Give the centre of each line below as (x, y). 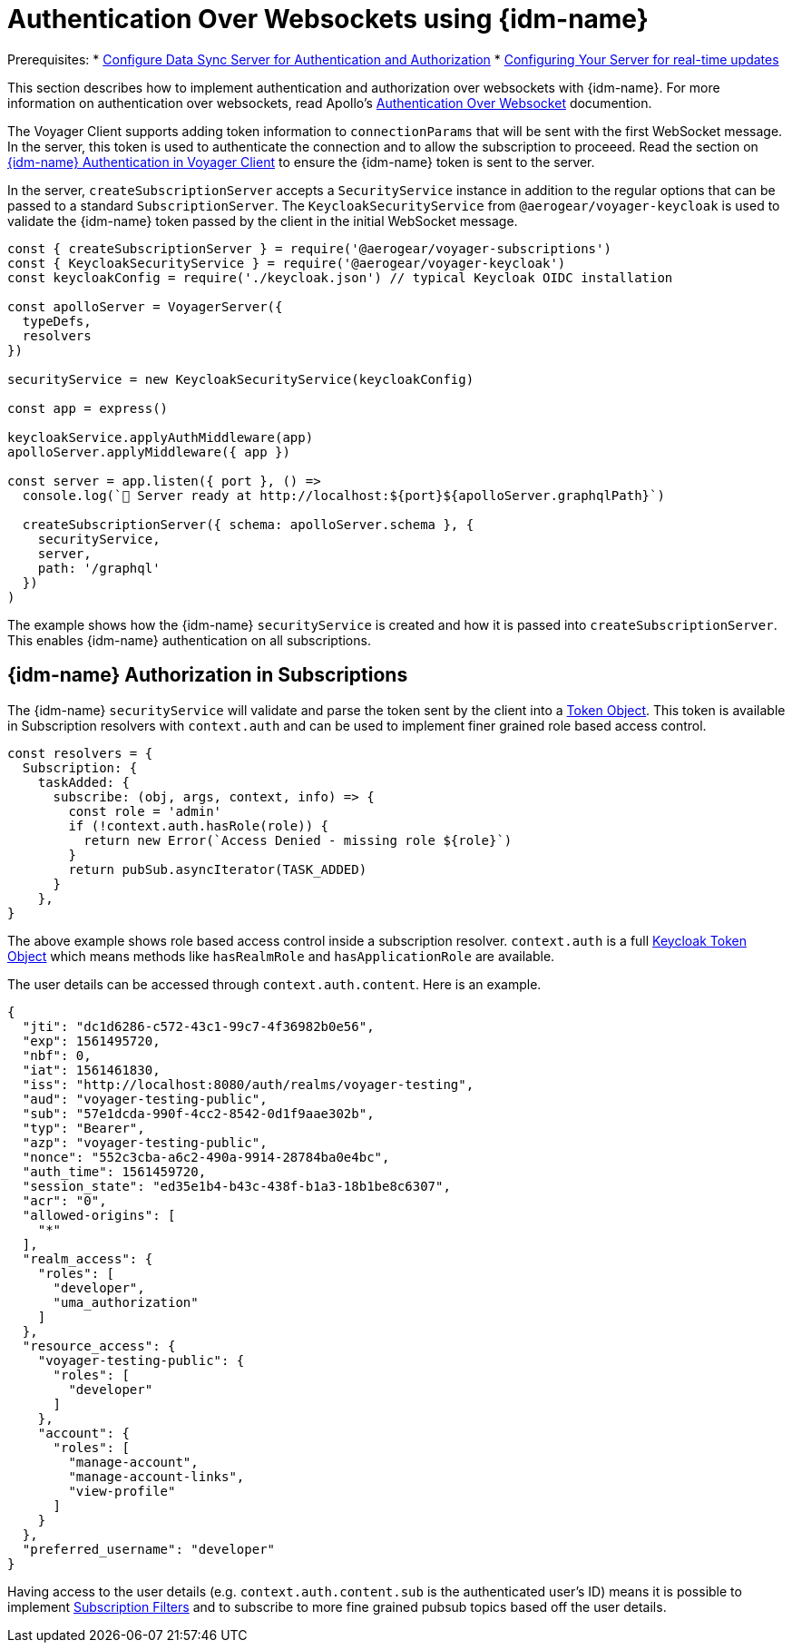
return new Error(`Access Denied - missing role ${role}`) (298, 840)
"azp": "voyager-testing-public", (145, 1142)
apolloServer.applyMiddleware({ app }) (149, 452)
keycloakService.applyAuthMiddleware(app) (161, 437)
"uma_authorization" (126, 1302)
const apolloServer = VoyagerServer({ (145, 306)
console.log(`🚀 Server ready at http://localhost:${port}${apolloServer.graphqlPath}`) (343, 495)
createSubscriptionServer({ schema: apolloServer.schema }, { (248, 524)
